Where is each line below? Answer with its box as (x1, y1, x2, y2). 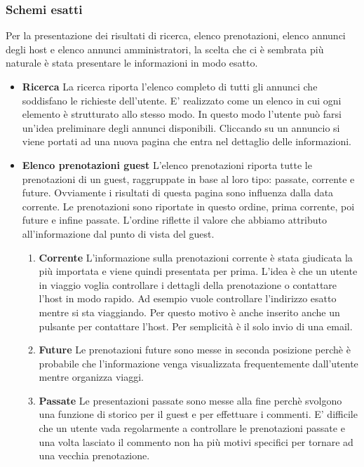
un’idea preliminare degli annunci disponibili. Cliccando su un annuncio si (22, 120, 340, 135)
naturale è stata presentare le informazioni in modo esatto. (6, 55, 258, 70)
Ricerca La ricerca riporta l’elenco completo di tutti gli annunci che (22, 79, 318, 93)
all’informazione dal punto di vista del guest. (22, 226, 215, 241)
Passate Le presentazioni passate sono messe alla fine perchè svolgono (39, 393, 342, 407)
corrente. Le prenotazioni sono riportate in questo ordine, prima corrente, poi (22, 198, 355, 213)
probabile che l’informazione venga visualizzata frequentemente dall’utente (39, 356, 358, 370)
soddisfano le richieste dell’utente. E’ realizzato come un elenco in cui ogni (22, 93, 342, 107)
